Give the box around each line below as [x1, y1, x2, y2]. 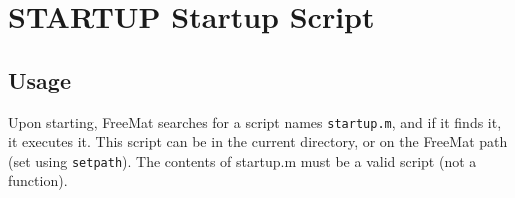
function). [8, 170, 68, 191]
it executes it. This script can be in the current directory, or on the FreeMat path [8, 131, 508, 152]
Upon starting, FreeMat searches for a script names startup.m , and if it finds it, [8, 111, 502, 132]
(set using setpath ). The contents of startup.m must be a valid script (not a [8, 150, 477, 171]
